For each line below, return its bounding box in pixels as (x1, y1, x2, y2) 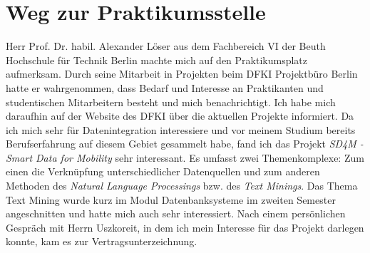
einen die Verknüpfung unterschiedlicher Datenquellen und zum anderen (6, 164, 320, 179)
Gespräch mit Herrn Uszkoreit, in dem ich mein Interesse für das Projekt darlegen (6, 220, 364, 234)
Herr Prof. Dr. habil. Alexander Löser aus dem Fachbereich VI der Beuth (6, 38, 326, 53)
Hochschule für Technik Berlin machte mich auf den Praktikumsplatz (6, 52, 307, 67)
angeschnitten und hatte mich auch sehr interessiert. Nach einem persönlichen (6, 206, 346, 221)
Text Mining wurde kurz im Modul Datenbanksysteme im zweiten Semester (6, 192, 336, 207)
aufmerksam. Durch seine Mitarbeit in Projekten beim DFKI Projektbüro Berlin (6, 66, 358, 81)
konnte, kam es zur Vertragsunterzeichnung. (6, 234, 197, 249)
